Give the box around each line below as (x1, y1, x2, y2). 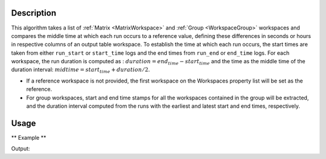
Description (11, 8, 57, 18)
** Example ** (11, 134, 46, 141)
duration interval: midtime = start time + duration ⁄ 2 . (11, 66, 150, 75)
